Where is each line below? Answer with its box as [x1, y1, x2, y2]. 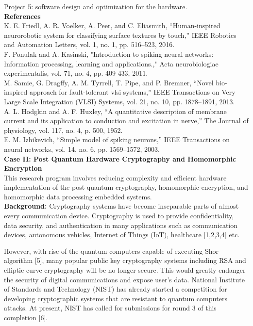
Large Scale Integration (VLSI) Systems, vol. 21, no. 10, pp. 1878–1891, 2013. [4, 96, 235, 106]
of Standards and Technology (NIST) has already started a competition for [4, 284, 227, 294]
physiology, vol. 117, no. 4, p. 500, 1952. [4, 125, 123, 135]
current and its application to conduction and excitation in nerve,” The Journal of [4, 115, 249, 126]
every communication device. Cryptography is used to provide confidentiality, [4, 211, 234, 221]
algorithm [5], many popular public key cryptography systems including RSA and [4, 255, 246, 265]
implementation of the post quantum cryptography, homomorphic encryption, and [4, 182, 248, 192]
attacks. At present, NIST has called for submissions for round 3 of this [4, 303, 217, 313]
